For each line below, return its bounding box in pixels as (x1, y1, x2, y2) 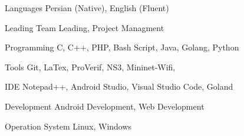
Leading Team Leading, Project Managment (5, 21, 164, 33)
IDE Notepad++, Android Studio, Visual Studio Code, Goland (5, 80, 233, 93)
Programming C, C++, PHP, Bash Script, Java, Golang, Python (5, 41, 239, 53)
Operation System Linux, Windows (5, 120, 132, 132)
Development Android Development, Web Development (5, 100, 205, 112)
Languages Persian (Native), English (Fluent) (5, 2, 169, 13)
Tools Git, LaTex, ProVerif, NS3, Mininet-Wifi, (5, 60, 176, 73)
